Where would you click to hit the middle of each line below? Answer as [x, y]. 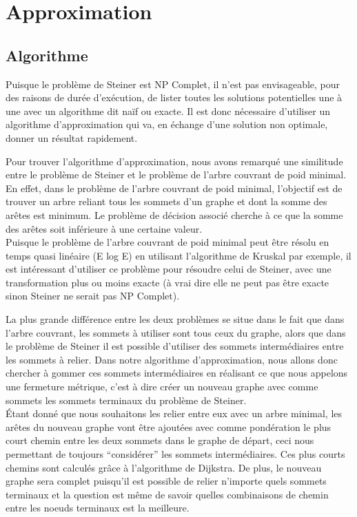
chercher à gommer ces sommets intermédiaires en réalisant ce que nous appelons [177, 373]
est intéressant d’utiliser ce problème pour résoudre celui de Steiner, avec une [169, 269]
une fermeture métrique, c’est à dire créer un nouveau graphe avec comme [162, 387]
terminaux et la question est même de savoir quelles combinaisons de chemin [167, 494]
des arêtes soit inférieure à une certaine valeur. [104, 228]
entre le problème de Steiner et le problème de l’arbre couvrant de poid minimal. [176, 175]
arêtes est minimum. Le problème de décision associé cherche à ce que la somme [174, 214]
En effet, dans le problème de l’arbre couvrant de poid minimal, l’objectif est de [174, 188]
